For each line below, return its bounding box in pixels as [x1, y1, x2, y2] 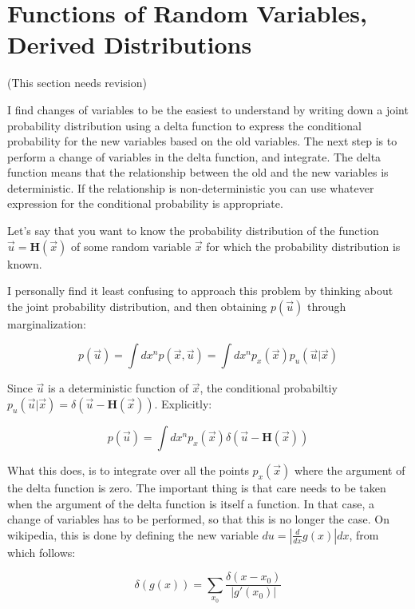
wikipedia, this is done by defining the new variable [7, 526, 259, 543]
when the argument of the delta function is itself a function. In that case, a [7, 495, 374, 511]
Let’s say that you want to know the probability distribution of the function [7, 222, 379, 239]
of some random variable [70, 237, 192, 254]
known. [7, 255, 42, 272]
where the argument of [294, 462, 405, 479]
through [307, 297, 346, 314]
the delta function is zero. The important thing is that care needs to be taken [7, 480, 386, 496]
